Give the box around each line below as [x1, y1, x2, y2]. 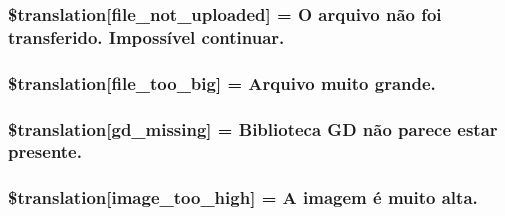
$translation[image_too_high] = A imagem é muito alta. [8, 185, 478, 210]
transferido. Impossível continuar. [8, 24, 285, 49]
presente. [8, 139, 82, 164]
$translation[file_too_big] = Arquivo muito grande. [8, 70, 436, 95]
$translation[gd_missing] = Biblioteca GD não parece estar [8, 116, 498, 141]
